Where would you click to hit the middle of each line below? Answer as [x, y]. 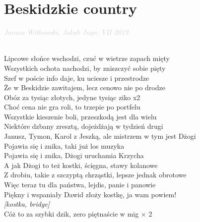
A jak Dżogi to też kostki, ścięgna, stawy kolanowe [81, 165]
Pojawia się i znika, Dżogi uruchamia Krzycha [74, 155]
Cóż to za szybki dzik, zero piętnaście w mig [71, 213]
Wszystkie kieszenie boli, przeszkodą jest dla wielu [80, 116]
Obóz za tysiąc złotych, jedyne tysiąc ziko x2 [72, 97]
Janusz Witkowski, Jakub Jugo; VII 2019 [66, 32]
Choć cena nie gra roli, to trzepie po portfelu [72, 107]
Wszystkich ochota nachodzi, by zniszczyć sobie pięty [85, 68]
